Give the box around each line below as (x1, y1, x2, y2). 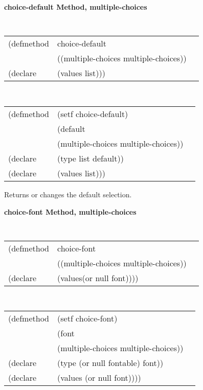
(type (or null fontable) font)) (57, 357, 164, 369)
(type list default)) (57, 152, 124, 164)
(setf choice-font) (57, 312, 118, 325)
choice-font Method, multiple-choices (4, 206, 137, 217)
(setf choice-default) (57, 107, 128, 120)
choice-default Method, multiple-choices (4, 2, 147, 12)
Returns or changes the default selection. (4, 189, 132, 199)
